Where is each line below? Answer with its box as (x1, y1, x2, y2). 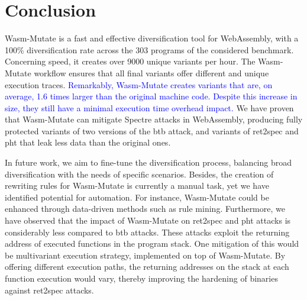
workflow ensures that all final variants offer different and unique (34, 66, 269, 79)
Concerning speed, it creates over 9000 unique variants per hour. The (5, 55, 256, 67)
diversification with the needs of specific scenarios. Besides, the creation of (5, 167, 274, 180)
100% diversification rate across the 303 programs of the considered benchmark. (5, 43, 294, 56)
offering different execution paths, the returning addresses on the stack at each (5, 260, 289, 273)
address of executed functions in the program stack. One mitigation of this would (5, 237, 299, 250)
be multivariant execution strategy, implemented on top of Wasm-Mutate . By (5, 249, 286, 261)
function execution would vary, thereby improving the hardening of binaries (5, 272, 278, 284)
